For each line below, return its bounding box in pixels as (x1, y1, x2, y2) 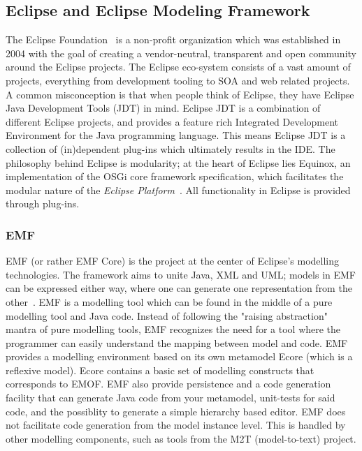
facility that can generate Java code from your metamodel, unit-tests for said (6, 390, 335, 405)
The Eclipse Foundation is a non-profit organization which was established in (6, 32, 341, 47)
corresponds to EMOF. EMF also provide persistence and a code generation (6, 376, 331, 391)
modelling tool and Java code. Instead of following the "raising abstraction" (6, 308, 328, 323)
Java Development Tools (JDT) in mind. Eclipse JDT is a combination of (6, 101, 321, 115)
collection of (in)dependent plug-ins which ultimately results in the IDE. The (6, 141, 335, 156)
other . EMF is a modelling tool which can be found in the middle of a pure (6, 294, 333, 309)
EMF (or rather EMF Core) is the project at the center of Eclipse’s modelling (6, 253, 340, 268)
